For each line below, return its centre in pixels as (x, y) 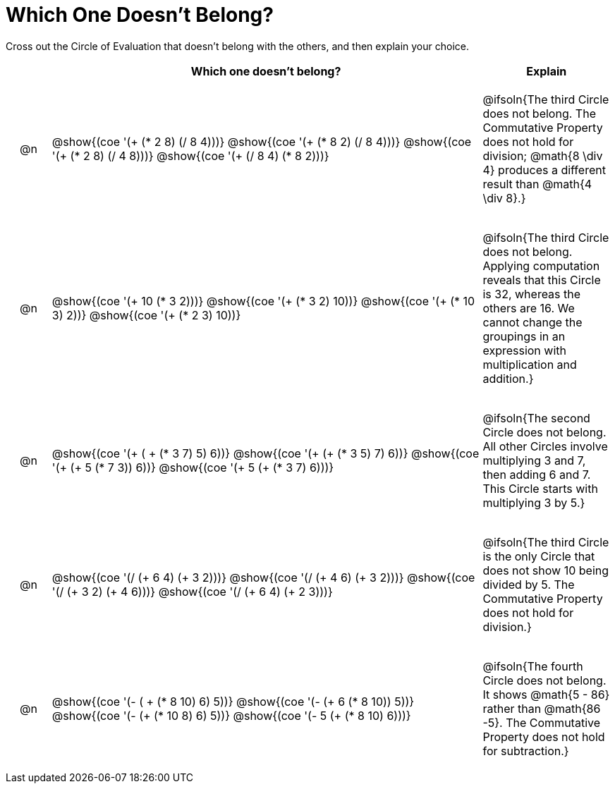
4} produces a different (544, 170)
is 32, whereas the (532, 294)
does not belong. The (539, 113)
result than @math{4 (537, 184)
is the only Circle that (539, 556)
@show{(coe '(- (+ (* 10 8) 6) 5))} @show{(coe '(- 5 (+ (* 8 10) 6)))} (231, 715)
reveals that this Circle (542, 280)
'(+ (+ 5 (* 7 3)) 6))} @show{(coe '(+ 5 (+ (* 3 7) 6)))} (193, 467)
